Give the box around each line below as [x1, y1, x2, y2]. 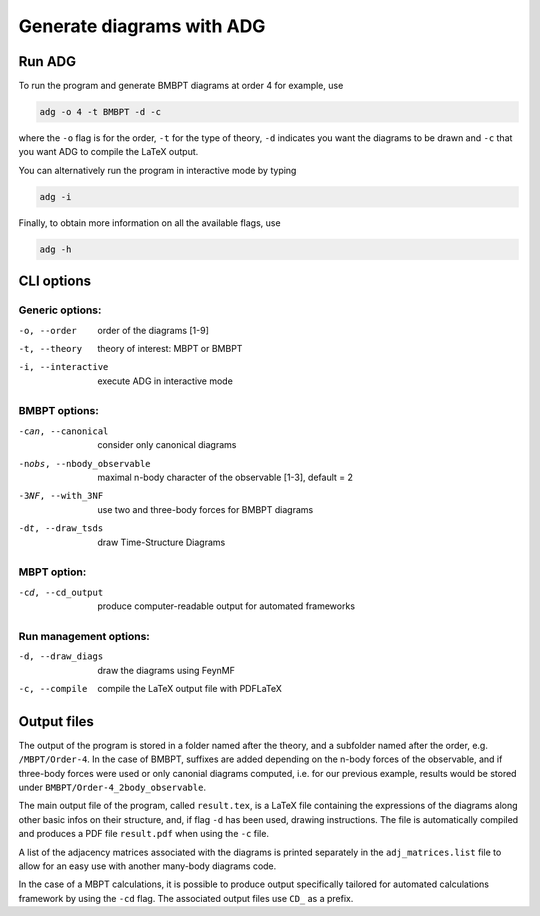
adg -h [39, 243, 72, 255]
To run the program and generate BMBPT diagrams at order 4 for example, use [18, 80, 344, 92]
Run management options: [18, 629, 150, 643]
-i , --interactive [18, 361, 109, 373]
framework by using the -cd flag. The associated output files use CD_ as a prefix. [18, 892, 354, 904]
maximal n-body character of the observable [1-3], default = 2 [97, 471, 354, 483]
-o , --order [18, 325, 77, 336]
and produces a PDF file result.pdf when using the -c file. [18, 828, 270, 840]
